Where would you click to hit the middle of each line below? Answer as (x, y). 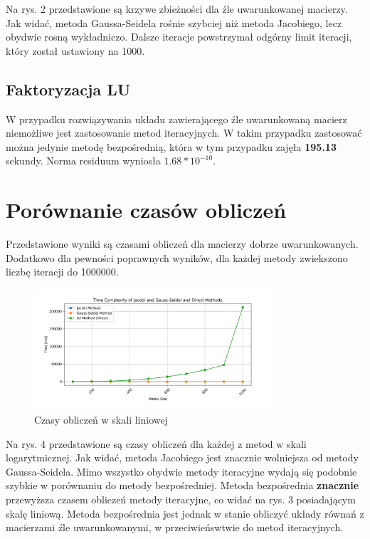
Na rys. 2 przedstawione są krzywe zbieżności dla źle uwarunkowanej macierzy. (177, 9)
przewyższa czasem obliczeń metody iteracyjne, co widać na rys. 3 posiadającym (181, 499)
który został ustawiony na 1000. (75, 50)
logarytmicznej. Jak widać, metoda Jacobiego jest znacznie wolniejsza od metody (182, 457)
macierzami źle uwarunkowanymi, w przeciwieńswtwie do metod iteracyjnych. (175, 527)
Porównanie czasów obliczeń (146, 210)
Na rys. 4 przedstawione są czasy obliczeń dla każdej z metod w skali (156, 443)
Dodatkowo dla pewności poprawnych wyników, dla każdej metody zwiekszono (177, 257)
